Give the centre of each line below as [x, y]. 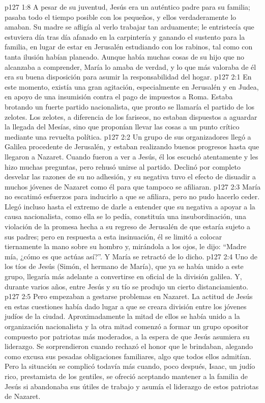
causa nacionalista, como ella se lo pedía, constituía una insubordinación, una [125, 216]
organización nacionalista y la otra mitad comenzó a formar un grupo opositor [127, 326]
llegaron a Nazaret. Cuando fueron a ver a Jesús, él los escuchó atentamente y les [131, 156]
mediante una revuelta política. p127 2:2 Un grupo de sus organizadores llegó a [128, 136]
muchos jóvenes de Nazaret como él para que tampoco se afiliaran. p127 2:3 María [133, 186]
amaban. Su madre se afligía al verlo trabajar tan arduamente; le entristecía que [129, 27]
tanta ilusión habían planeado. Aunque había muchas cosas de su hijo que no [124, 56]
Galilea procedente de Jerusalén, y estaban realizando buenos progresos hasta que [132, 146]
